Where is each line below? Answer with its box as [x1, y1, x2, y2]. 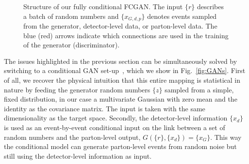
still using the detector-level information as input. [4, 150, 152, 161]
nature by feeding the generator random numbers [4, 84, 150, 94]
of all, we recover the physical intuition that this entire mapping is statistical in [4, 75, 241, 85]
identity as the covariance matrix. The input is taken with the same [4, 103, 205, 113]
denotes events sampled [147, 11, 217, 21]
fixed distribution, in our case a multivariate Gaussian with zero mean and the [4, 94, 237, 104]
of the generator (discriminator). [23, 40, 120, 50]
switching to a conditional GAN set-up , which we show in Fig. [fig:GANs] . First [4, 65, 246, 75]
